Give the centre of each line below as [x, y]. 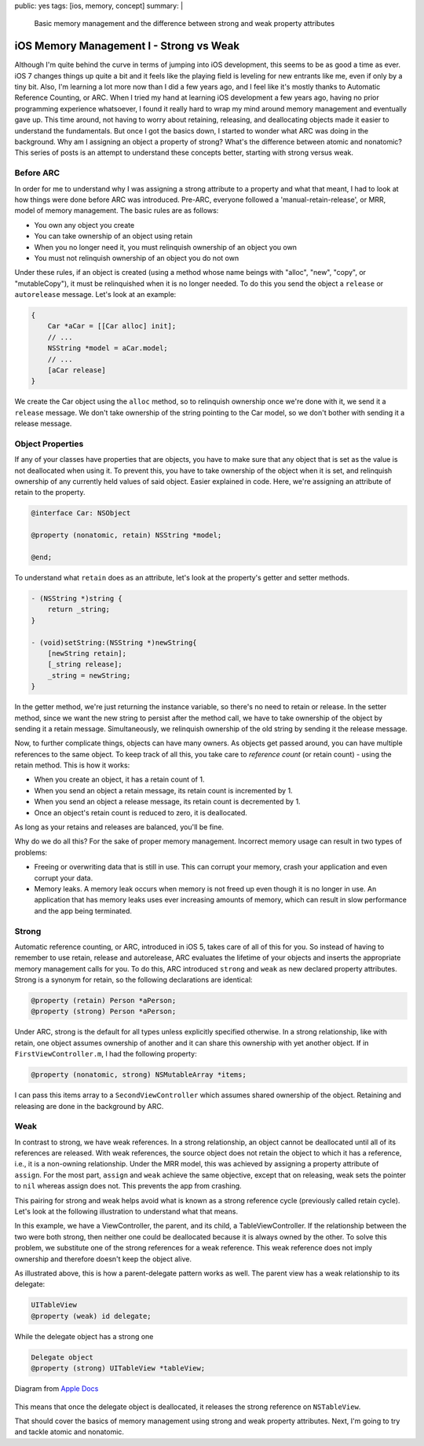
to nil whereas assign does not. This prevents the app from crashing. [128, 1186]
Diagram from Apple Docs [57, 1389]
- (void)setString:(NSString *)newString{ [114, 642]
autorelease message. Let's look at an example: [95, 295]
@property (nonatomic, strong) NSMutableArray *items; [139, 1075]
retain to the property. [50, 492]
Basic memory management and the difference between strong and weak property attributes [185, 24]
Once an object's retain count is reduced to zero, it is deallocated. [141, 812]
